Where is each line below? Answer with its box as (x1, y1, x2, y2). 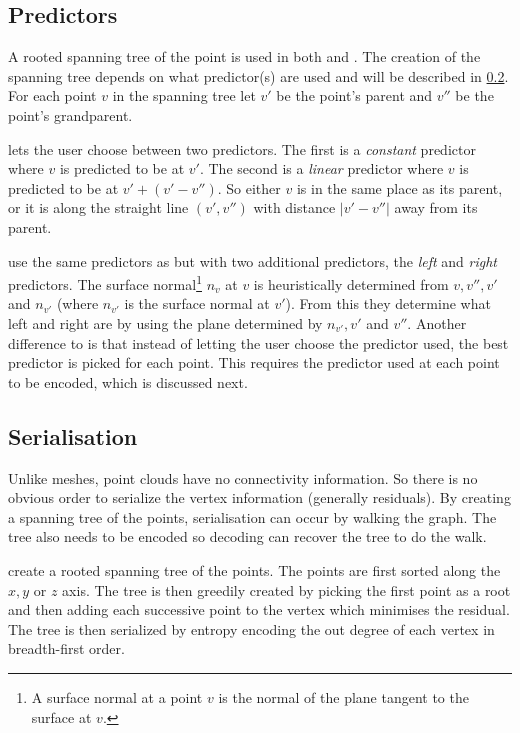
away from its (394, 197, 478, 218)
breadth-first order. (8, 638, 125, 659)
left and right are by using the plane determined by (8, 312, 323, 333)
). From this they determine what (285, 293, 491, 314)
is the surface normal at (124, 293, 270, 314)
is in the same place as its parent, (296, 177, 503, 198)
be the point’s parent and (276, 85, 433, 106)
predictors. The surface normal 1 (8, 271, 202, 294)
